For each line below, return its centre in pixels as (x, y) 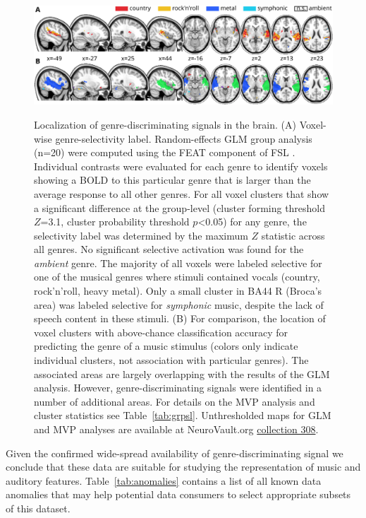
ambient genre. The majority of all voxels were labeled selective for (178, 263)
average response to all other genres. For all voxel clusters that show (182, 193)
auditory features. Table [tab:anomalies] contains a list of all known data (164, 480)
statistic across (293, 235)
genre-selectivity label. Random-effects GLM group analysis (184, 138)
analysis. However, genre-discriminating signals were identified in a (178, 388)
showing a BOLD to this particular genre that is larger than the (172, 180)
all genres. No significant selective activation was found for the (169, 249)
